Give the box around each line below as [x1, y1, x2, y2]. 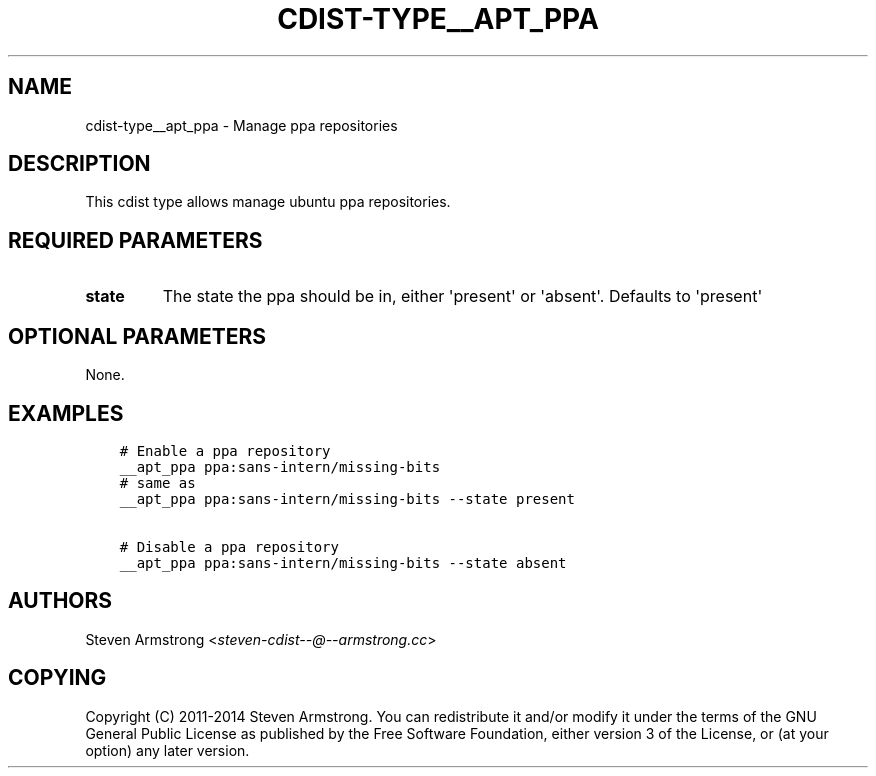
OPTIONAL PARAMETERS [8, 323, 267, 349]
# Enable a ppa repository [119, 442, 331, 459]
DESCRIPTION [8, 151, 151, 177]
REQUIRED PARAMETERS [8, 227, 263, 253]
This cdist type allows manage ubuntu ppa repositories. [85, 193, 451, 211]
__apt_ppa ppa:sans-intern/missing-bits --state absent [119, 554, 567, 571]
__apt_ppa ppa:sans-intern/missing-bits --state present [119, 490, 575, 507]
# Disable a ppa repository [119, 538, 339, 555]
